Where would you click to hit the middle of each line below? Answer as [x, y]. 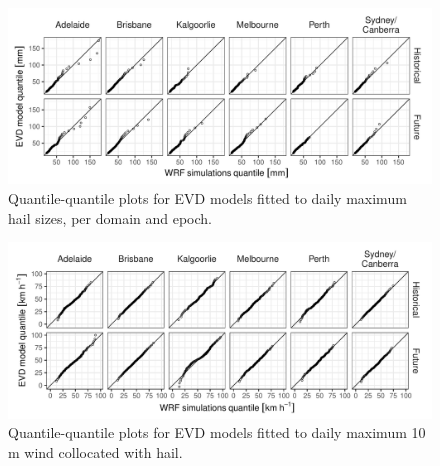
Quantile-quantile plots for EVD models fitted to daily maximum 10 [217, 432]
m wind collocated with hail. [95, 451]
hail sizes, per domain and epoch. [110, 217]
